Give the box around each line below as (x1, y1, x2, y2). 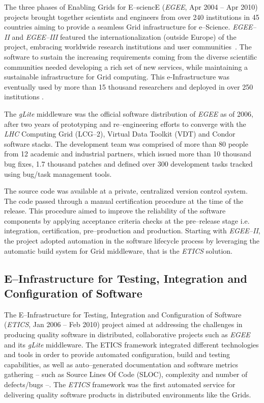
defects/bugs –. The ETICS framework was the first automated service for (4, 379, 236, 389)
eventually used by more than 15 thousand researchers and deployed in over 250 (4, 81, 253, 92)
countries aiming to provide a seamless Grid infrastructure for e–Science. (4, 21, 230, 32)
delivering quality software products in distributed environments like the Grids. (4, 389, 251, 399)
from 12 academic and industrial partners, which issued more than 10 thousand (4, 148, 251, 159)
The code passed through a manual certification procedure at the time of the (4, 195, 244, 206)
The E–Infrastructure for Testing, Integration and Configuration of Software (4, 309, 242, 319)
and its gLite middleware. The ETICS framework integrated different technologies (4, 339, 259, 350)
